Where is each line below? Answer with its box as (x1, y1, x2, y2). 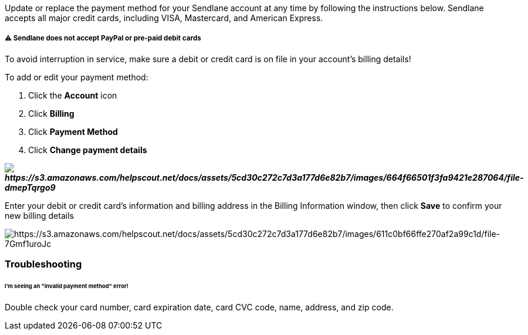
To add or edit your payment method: (5, 72, 148, 82)
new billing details (5, 210, 74, 221)
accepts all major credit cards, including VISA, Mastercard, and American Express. (5, 13, 323, 23)
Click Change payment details (28, 144, 147, 155)
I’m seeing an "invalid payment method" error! (5, 283, 128, 289)
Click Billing (28, 108, 75, 119)
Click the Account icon (28, 90, 117, 100)
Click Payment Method (28, 126, 118, 137)
